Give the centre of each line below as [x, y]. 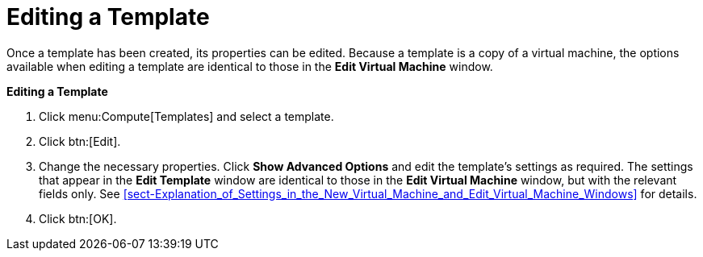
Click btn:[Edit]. [80, 141]
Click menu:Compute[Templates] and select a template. [186, 116]
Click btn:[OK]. [78, 218]
